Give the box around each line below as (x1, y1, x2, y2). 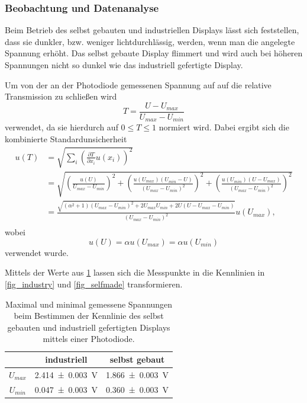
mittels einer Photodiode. (43, 332, 135, 345)
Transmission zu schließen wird (5, 90, 117, 103)
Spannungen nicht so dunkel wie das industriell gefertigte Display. (5, 59, 243, 71)
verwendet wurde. (5, 246, 69, 258)
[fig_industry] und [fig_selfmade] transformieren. (5, 278, 183, 290)
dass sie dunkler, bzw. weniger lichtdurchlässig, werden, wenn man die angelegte (5, 35, 295, 47)
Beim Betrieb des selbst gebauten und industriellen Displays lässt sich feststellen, (5, 24, 299, 36)
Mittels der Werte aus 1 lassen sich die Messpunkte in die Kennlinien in (5, 266, 265, 279)
